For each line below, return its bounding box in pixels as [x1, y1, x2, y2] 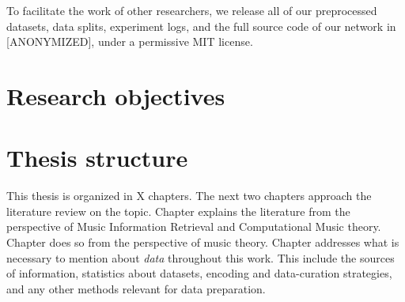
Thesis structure [6, 142, 188, 174]
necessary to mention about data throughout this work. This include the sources [6, 249, 395, 266]
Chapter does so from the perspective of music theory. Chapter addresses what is [6, 234, 399, 251]
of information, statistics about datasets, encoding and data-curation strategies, [6, 265, 392, 281]
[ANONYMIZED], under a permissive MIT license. [6, 33, 253, 50]
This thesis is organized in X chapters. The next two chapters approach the [6, 187, 372, 204]
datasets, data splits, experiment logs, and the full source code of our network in [6, 17, 396, 34]
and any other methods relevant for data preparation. [6, 280, 266, 296]
